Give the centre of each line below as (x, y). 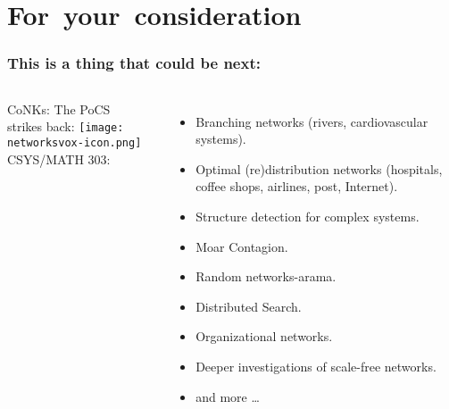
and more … (228, 396)
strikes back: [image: (66, 126)
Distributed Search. (249, 306)
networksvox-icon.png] (75, 142)
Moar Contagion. (242, 246)
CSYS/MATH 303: (59, 159)
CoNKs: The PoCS (59, 109)
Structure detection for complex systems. (308, 216)
